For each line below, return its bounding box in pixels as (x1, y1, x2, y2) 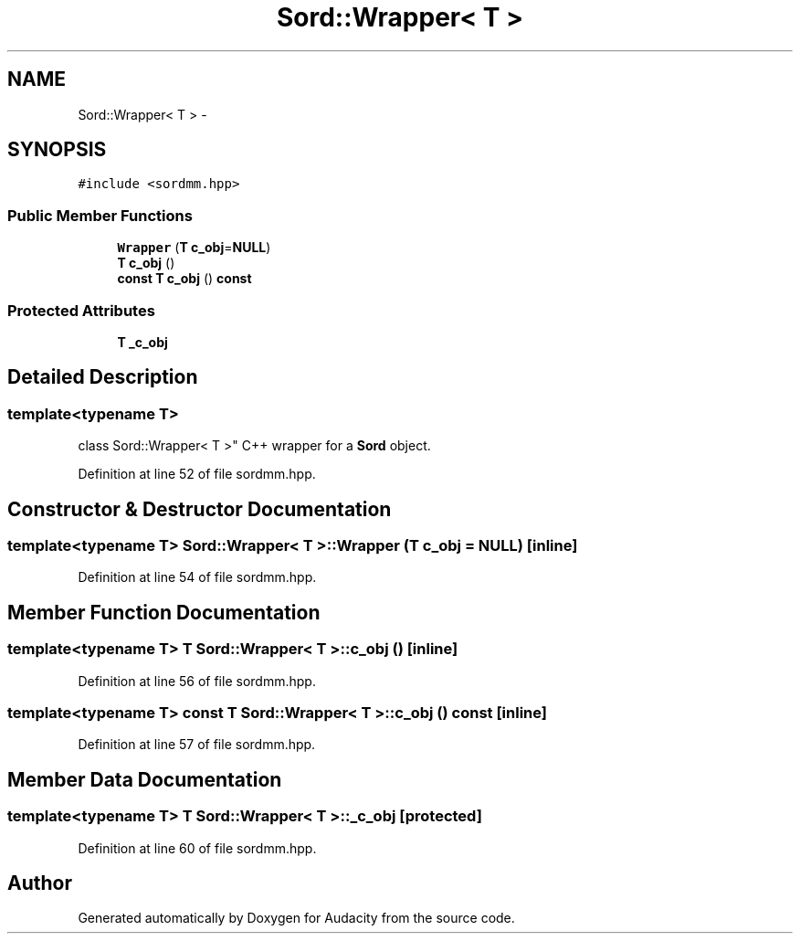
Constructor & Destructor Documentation (7, 497, 392, 521)
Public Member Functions (7, 206, 193, 225)
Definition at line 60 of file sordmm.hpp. (78, 840, 317, 856)
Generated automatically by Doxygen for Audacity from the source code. (78, 910, 515, 926)
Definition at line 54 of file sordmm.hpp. (78, 569, 317, 586)
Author (7, 871, 72, 894)
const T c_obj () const (117, 270, 252, 287)
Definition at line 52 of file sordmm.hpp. (78, 466, 316, 482)
